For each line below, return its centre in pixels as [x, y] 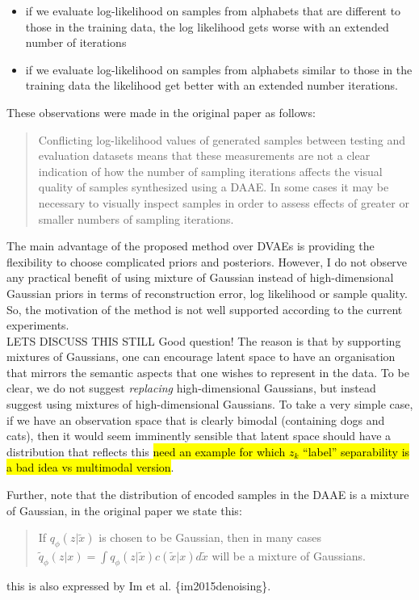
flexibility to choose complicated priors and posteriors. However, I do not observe [207, 261]
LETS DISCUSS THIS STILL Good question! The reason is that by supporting [204, 340]
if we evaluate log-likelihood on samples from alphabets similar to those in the [219, 69]
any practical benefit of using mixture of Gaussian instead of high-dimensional [200, 277]
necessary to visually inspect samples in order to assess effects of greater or [224, 202]
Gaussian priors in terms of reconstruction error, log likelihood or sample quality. [207, 293]
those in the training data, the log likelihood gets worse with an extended [207, 26]
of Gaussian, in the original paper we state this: [124, 510]
